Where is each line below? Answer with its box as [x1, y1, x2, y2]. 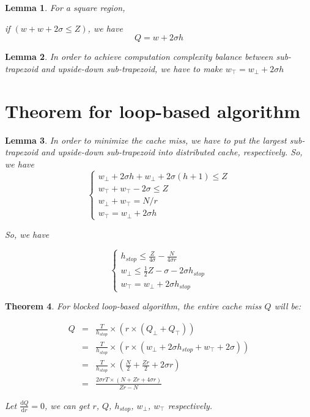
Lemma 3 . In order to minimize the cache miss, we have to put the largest [5, 133, 287, 146]
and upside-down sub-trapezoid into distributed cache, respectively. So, [41, 146, 303, 158]
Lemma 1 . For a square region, [5, 1, 125, 13]
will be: [274, 300, 301, 312]
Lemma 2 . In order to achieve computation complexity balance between [5, 50, 273, 63]
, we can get [45, 399, 90, 411]
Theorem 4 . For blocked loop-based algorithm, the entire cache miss [5, 300, 262, 312]
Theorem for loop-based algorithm [5, 98, 301, 123]
